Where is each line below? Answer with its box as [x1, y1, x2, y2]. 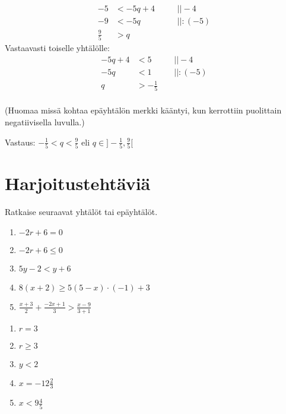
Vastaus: [5, 135, 36, 148]
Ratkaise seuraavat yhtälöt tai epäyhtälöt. [5, 206, 158, 218]
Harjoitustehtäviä [5, 171, 151, 195]
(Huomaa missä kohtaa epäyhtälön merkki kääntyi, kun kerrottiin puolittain [5, 104, 282, 116]
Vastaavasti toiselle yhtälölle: [5, 41, 110, 53]
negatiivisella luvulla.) [5, 116, 85, 128]
